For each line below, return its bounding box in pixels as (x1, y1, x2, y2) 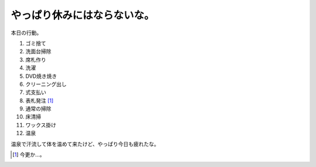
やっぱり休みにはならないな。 (11, 9, 155, 22)
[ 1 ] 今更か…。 (12, 151, 45, 158)
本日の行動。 (11, 29, 42, 36)
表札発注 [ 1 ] (25, 97, 54, 104)
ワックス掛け (25, 121, 57, 128)
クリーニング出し (25, 81, 67, 88)
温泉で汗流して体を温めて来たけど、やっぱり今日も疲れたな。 (11, 140, 159, 147)
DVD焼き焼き (25, 72, 57, 79)
